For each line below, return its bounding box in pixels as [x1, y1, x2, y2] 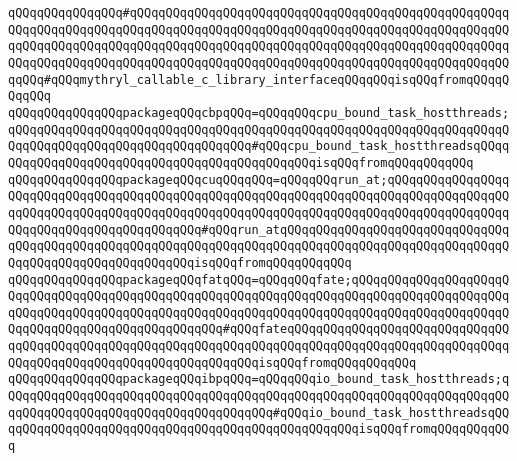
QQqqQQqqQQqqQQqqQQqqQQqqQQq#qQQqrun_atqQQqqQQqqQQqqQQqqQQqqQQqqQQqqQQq [8, 222, 510, 237]
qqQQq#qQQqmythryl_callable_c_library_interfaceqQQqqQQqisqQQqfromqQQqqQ [8, 72, 510, 87]
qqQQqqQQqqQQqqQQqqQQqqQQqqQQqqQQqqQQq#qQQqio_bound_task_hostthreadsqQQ [8, 405, 510, 420]
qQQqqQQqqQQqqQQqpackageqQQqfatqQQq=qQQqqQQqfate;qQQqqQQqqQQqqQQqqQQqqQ [8, 272, 510, 287]
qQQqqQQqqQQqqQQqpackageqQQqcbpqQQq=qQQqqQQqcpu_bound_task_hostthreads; [8, 105, 510, 120]
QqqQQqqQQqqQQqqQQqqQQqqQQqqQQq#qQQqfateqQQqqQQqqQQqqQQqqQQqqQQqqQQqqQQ [8, 322, 510, 337]
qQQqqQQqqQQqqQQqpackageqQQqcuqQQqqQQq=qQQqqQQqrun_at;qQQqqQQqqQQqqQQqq [8, 172, 510, 187]
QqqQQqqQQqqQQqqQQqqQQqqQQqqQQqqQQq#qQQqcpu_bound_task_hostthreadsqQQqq [8, 139, 510, 154]
